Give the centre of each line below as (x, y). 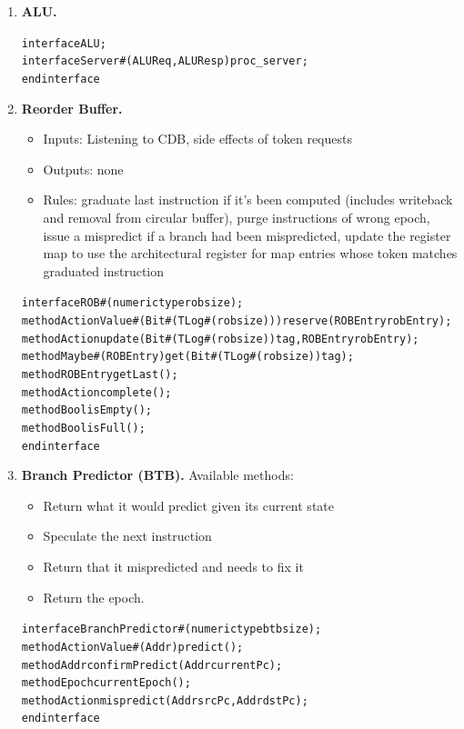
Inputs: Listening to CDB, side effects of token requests (197, 139)
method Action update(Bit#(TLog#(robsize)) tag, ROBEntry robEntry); (220, 339)
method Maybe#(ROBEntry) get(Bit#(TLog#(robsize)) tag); (187, 357)
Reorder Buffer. (72, 108)
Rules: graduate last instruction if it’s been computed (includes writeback (248, 200)
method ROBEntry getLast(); (100, 374)
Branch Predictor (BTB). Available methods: (157, 475)
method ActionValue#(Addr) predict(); (132, 647)
